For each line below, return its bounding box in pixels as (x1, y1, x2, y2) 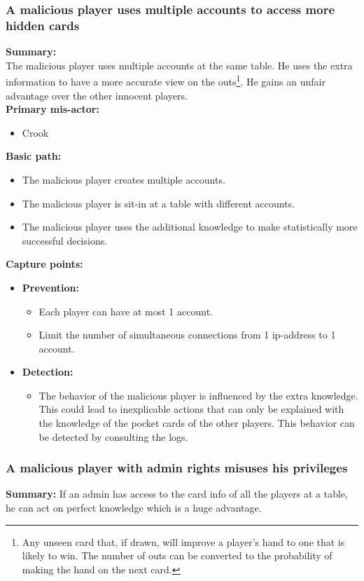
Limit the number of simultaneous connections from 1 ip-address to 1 (38, 327, 336, 342)
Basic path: (6, 149, 62, 163)
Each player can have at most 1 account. (38, 303, 213, 318)
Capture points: (6, 257, 83, 271)
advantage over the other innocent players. (6, 88, 188, 102)
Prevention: (22, 280, 79, 294)
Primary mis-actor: (6, 102, 99, 116)
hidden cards (6, 16, 80, 34)
